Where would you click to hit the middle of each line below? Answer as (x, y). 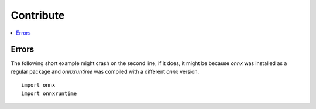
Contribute (38, 15)
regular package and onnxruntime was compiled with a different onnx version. (105, 71)
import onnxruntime (49, 93)
